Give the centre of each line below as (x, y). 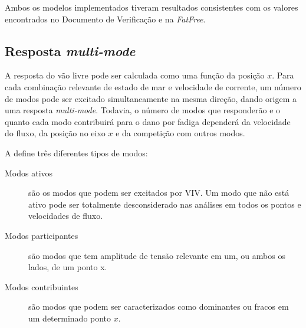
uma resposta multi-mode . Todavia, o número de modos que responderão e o (143, 110)
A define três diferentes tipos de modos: (76, 152)
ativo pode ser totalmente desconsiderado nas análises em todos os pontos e (165, 204)
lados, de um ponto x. (68, 267)
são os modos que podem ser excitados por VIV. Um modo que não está (159, 193)
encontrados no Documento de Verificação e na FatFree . (105, 19)
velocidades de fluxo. (66, 216)
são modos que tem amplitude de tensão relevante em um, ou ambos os (157, 255)
